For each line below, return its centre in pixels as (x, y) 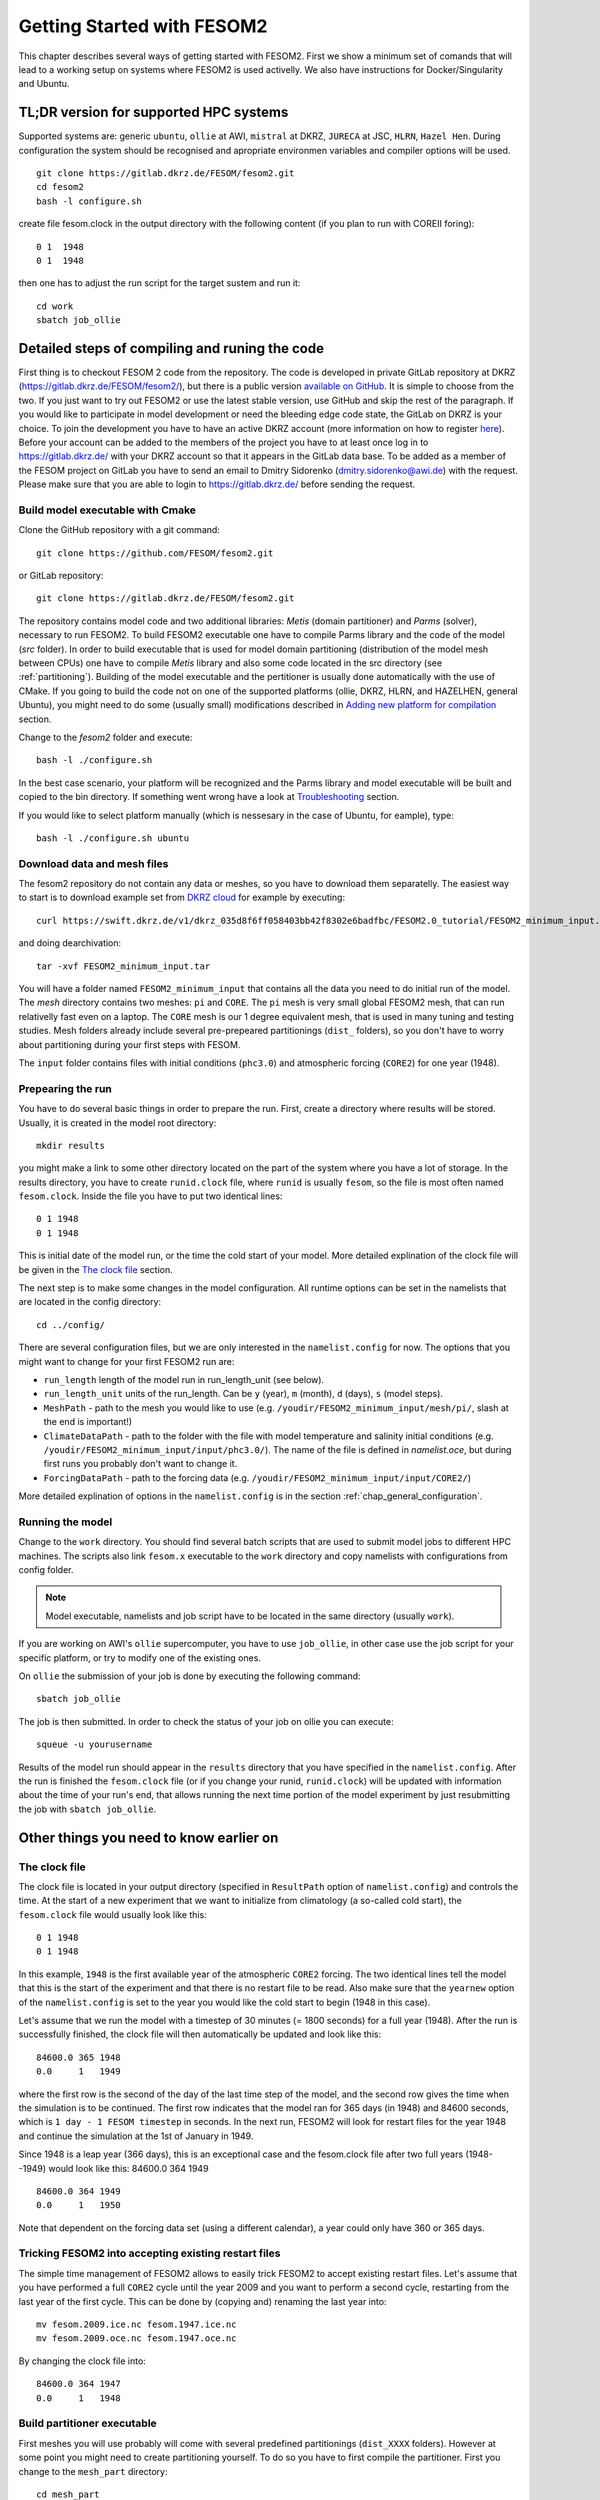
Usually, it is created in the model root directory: (117, 1122)
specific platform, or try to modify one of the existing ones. (140, 1657)
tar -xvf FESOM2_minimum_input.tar (123, 966)
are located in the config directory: (90, 1302)
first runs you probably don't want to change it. (140, 1464)
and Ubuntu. (44, 84)
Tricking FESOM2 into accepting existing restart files (149, 2253)
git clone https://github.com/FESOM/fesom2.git (155, 553)
